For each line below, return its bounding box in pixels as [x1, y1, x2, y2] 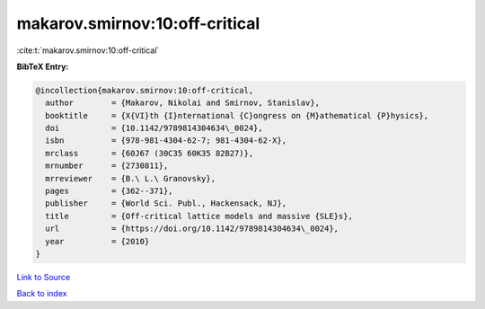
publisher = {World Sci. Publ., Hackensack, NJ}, [45, 199, 287, 208]
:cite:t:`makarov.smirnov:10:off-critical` [16, 45, 160, 56]
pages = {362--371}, [45, 186, 174, 197]
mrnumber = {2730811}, [45, 161, 169, 171]
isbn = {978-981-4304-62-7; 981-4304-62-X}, [45, 136, 287, 146]
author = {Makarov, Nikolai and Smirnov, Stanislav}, [45, 98, 321, 108]
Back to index [16, 288, 67, 299]
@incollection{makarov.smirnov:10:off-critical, [35, 85, 254, 95]
